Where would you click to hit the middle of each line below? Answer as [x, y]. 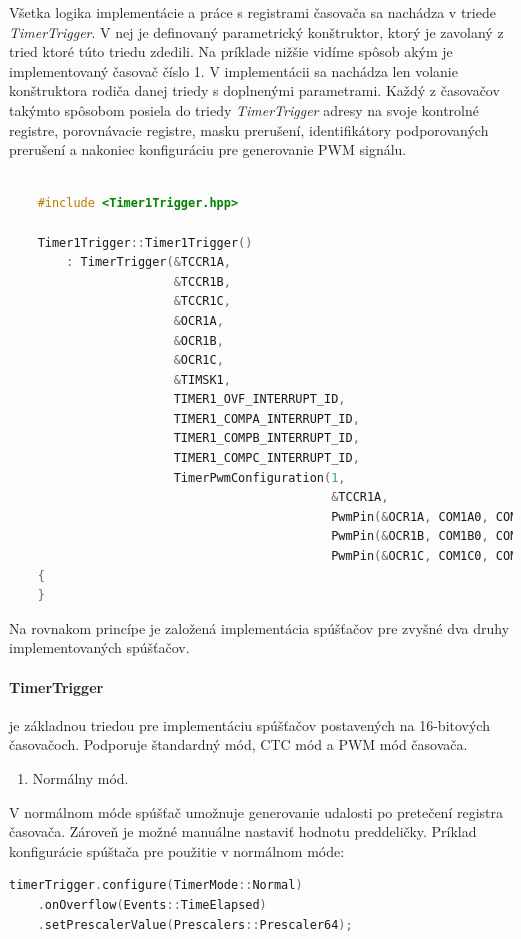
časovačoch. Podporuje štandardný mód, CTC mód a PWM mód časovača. [238, 744]
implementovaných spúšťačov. [99, 647]
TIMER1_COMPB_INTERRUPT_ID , [266, 438]
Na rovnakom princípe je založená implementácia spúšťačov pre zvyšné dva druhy [259, 627]
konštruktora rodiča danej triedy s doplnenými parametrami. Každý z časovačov [254, 90]
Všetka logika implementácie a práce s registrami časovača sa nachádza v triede [252, 12]
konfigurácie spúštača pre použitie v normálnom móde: [177, 850]
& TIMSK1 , [202, 379]
